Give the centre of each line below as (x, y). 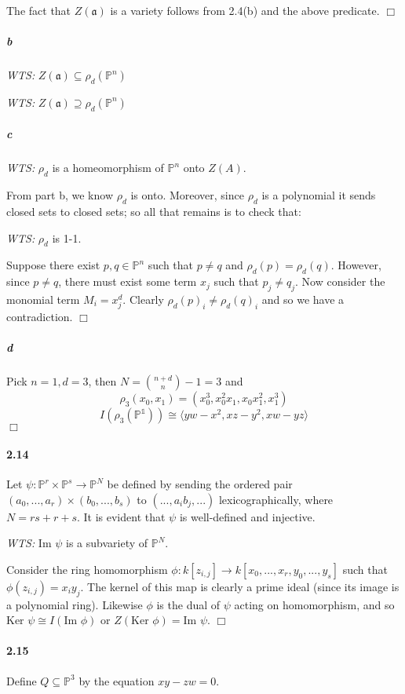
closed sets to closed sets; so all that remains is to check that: (154, 211)
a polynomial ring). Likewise (75, 604)
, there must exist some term (128, 281)
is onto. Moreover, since (187, 195)
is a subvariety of (107, 543)
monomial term (43, 299)
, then (102, 381)
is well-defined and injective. (247, 516)
